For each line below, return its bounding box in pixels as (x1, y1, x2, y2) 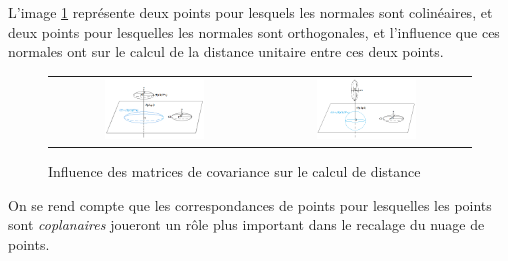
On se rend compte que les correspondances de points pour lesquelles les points (8, 194, 492, 215)
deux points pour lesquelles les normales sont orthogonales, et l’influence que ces (8, 21, 500, 42)
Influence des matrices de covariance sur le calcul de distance (48, 161, 421, 182)
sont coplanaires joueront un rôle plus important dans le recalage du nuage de (8, 214, 485, 235)
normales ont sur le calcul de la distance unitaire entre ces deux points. (8, 41, 444, 62)
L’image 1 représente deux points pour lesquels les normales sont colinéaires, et (8, 2, 493, 22)
